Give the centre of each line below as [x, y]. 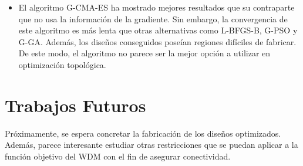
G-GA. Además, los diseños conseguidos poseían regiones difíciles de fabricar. [157, 41]
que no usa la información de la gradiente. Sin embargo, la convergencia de [153, 18]
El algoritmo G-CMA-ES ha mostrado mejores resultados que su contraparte [156, 7]
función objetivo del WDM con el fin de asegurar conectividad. [118, 156]
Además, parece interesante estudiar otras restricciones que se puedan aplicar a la [151, 145]
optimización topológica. [62, 64]
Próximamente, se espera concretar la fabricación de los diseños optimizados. [143, 133]
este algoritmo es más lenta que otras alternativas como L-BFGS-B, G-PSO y [158, 30]
